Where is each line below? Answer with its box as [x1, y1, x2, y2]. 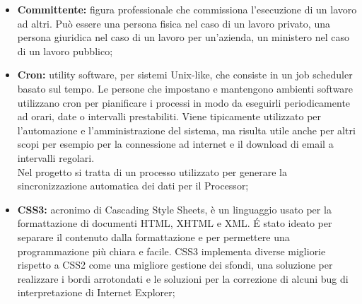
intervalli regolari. [17, 150, 95, 165]
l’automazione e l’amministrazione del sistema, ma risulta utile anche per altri [17, 122, 356, 137]
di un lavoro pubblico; [17, 43, 113, 58]
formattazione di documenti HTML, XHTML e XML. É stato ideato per [17, 216, 332, 230]
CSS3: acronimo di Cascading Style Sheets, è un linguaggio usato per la [17, 201, 332, 216]
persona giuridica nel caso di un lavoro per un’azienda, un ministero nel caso [17, 30, 349, 45]
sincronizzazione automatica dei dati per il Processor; [17, 178, 249, 193]
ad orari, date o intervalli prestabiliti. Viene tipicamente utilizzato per [17, 109, 322, 124]
